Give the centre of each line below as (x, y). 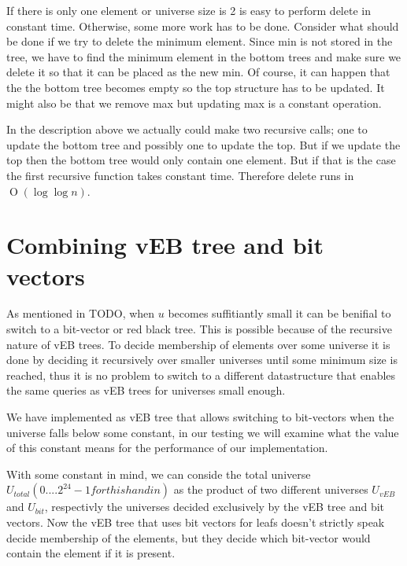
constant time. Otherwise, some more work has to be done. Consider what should (203, 26)
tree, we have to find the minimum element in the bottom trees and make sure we (204, 56)
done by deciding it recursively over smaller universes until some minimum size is (202, 360)
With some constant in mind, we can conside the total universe (159, 474)
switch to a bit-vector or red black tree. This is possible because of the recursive (199, 329)
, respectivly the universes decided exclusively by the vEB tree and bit (215, 507)
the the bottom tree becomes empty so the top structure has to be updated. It (196, 87)
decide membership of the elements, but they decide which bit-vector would (189, 537)
